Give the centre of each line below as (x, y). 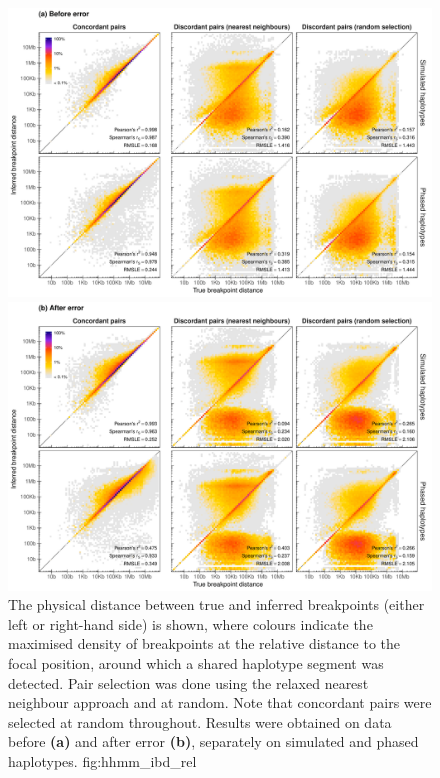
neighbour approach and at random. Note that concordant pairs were (220, 702)
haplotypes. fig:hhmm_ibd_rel (102, 760)
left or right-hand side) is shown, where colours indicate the (190, 623)
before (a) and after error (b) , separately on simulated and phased (213, 741)
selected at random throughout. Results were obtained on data (200, 721)
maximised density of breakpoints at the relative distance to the (204, 643)
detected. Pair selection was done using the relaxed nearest (188, 682)
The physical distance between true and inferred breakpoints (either (216, 604)
